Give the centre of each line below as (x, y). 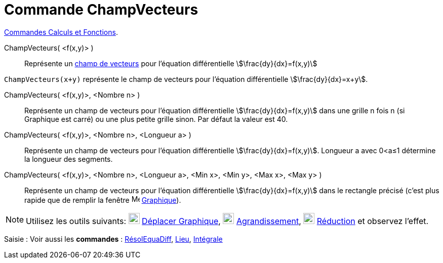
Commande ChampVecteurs (101, 10)
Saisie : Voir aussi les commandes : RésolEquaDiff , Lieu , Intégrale (113, 239)
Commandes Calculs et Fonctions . (61, 32)
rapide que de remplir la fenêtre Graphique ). (103, 200)
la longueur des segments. (69, 159)
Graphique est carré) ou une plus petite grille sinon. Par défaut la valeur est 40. (156, 119)
